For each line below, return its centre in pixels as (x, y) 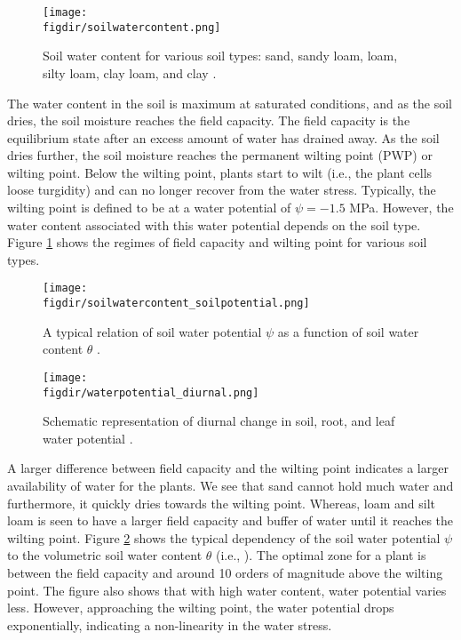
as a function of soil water (348, 331)
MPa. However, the (401, 208)
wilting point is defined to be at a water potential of (149, 208)
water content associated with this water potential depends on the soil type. (214, 224)
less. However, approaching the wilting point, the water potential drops (201, 608)
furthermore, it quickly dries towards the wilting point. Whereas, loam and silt (222, 503)
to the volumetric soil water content (105, 555)
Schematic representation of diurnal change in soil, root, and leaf (219, 421)
